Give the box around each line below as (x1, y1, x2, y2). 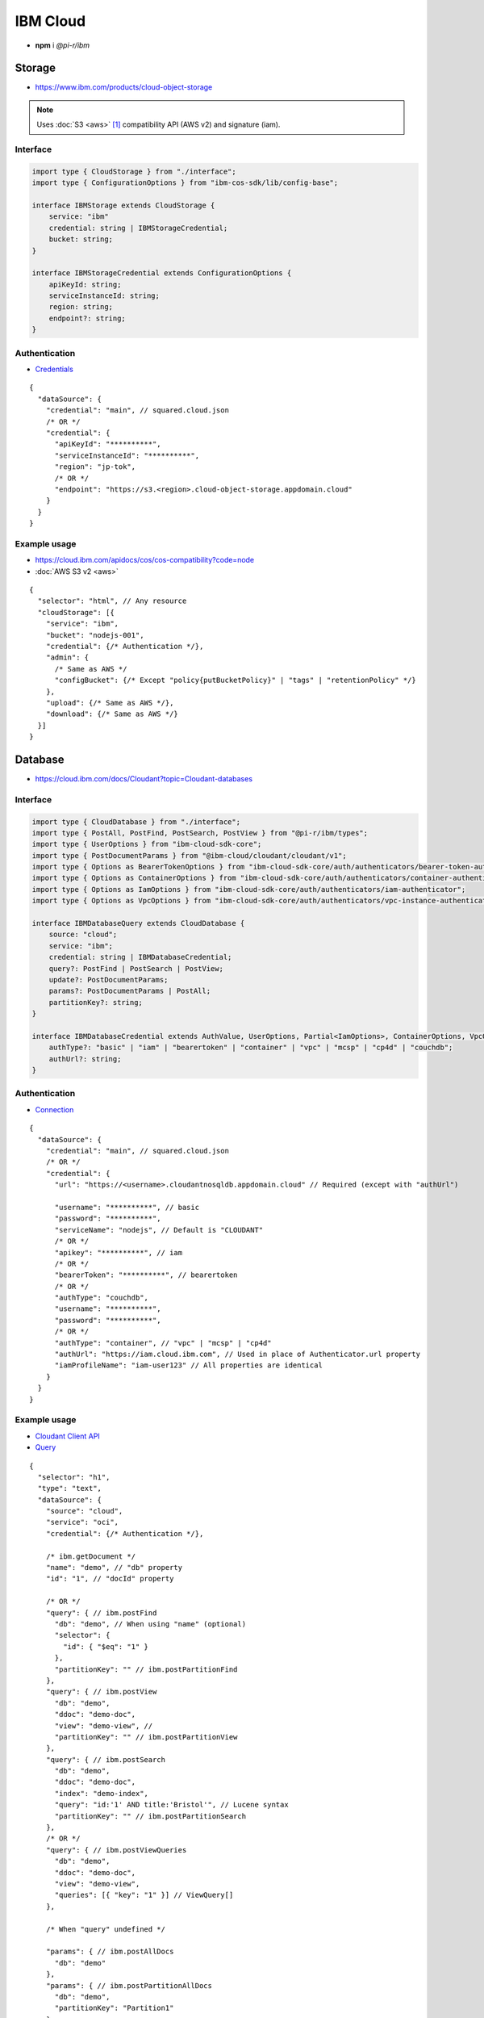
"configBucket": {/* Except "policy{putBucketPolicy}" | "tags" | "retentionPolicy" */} (54, 676, 417, 685)
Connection (35, 1104, 74, 1114)
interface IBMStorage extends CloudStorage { (31, 200, 215, 210)
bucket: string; (48, 235, 113, 244)
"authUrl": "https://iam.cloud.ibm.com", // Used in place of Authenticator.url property (54, 1350, 421, 1359)
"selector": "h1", (37, 1472, 111, 1481)
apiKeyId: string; (48, 279, 122, 289)
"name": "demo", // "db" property (45, 1563, 183, 1572)
